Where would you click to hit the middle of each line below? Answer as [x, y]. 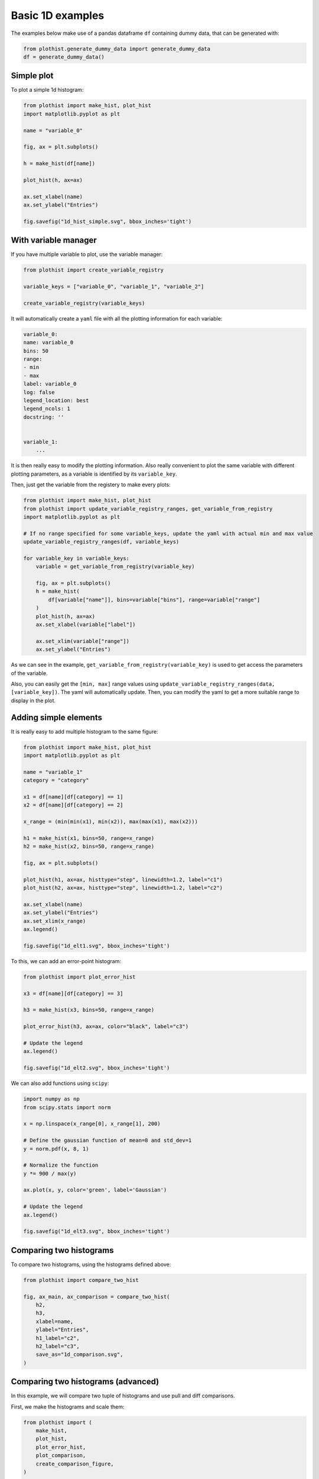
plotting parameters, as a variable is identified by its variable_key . [94, 474]
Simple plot [32, 76]
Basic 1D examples [58, 15]
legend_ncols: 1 [47, 409]
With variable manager [54, 240]
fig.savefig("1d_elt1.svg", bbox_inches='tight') [97, 946]
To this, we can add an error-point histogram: [66, 961]
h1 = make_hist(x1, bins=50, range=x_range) [89, 838]
